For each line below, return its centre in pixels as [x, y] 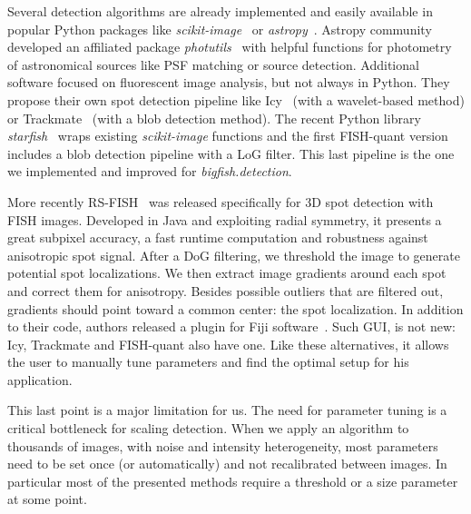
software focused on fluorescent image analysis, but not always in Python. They [229, 82]
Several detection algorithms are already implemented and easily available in [220, 11]
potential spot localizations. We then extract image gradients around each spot [227, 273]
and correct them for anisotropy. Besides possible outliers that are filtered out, [226, 290]
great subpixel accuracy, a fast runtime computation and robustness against [218, 237]
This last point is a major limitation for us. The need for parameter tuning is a [227, 410]
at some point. [47, 499]
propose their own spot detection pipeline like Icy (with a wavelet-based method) [236, 99]
